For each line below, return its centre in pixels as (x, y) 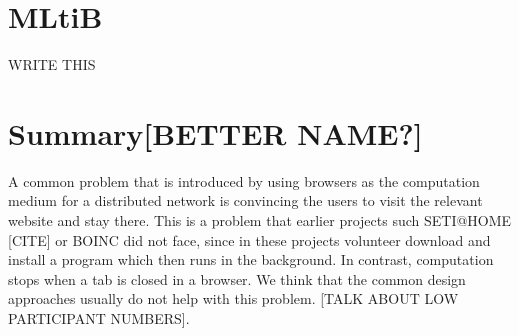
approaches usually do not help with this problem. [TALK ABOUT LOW (233, 298)
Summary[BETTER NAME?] (215, 132)
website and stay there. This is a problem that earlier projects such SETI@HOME (260, 220)
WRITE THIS (52, 64)
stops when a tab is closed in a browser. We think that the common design (237, 278)
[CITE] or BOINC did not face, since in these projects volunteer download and (249, 239)
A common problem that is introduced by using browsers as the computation (244, 180)
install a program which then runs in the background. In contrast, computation (251, 259)
